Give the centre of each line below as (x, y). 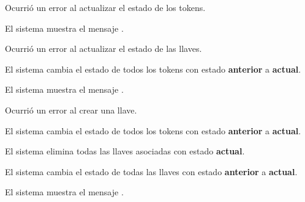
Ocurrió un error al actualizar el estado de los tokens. (105, 7)
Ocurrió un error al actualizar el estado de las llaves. (104, 49)
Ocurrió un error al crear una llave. (71, 110)
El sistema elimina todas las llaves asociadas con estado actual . (125, 151)
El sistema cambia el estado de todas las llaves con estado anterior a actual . (151, 171)
